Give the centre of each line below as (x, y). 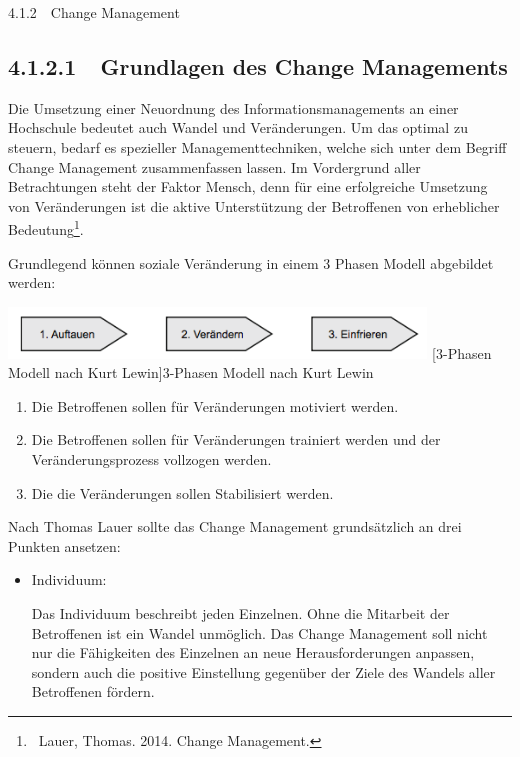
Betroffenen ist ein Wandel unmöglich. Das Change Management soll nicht (259, 632)
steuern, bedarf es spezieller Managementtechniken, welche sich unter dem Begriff (257, 146)
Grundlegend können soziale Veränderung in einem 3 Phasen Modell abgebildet (251, 262)
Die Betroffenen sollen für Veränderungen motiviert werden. (215, 405)
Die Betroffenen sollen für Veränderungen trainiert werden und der (236, 439)
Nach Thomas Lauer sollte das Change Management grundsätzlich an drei (235, 526)
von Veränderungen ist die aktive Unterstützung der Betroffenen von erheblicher (254, 205)
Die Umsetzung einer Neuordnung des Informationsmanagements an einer (233, 107)
